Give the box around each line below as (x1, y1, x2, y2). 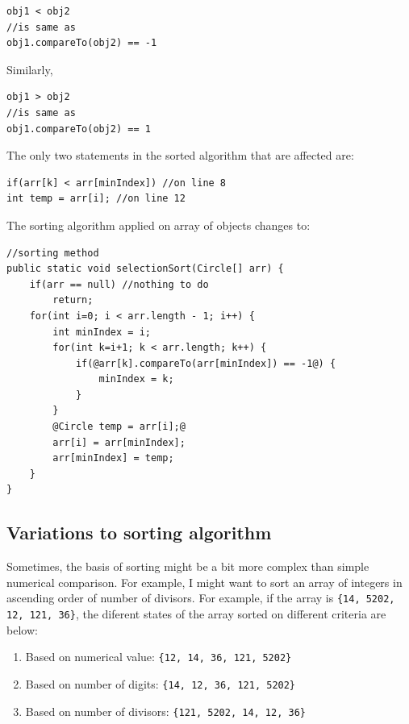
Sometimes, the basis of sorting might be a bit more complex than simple (6, 558, 369, 575)
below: (6, 621, 38, 638)
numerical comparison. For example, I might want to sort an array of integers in (6, 573, 403, 590)
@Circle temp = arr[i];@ (52, 421, 186, 433)
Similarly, (6, 60, 53, 77)
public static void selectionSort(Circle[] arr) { (6, 263, 284, 275)
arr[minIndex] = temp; (52, 452, 174, 464)
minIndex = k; (98, 373, 174, 385)
